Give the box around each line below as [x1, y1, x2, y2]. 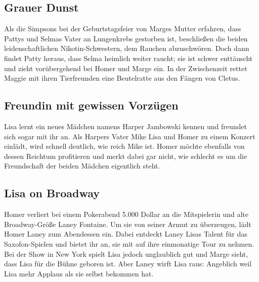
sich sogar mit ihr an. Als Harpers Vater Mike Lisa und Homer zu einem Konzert [4, 131, 255, 141]
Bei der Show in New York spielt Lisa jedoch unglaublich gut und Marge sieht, [4, 248, 248, 259]
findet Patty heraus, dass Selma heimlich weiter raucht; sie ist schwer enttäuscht [4, 52, 253, 63]
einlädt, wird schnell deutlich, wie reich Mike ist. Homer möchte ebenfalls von [4, 141, 245, 151]
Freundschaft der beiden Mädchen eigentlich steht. [4, 160, 160, 171]
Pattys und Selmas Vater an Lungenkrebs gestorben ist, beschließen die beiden [4, 33, 248, 43]
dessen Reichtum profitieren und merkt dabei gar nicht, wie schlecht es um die [4, 150, 247, 161]
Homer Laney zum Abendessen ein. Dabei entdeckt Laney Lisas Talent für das [4, 229, 247, 239]
